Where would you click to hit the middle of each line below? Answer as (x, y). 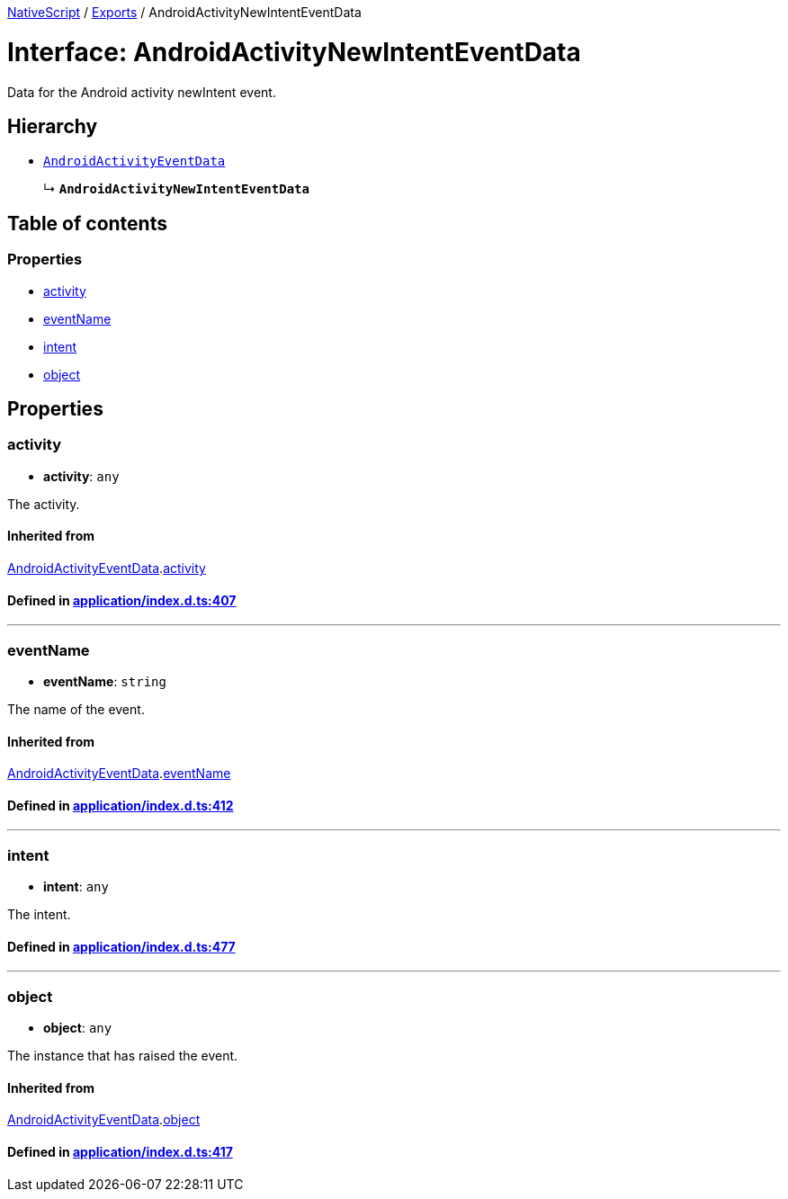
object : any (78, 1028)
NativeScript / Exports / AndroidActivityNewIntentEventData (184, 12)
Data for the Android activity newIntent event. (142, 92)
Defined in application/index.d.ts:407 (122, 600)
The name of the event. (76, 709)
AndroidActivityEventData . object (104, 1120)
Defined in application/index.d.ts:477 (121, 946)
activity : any (81, 476)
